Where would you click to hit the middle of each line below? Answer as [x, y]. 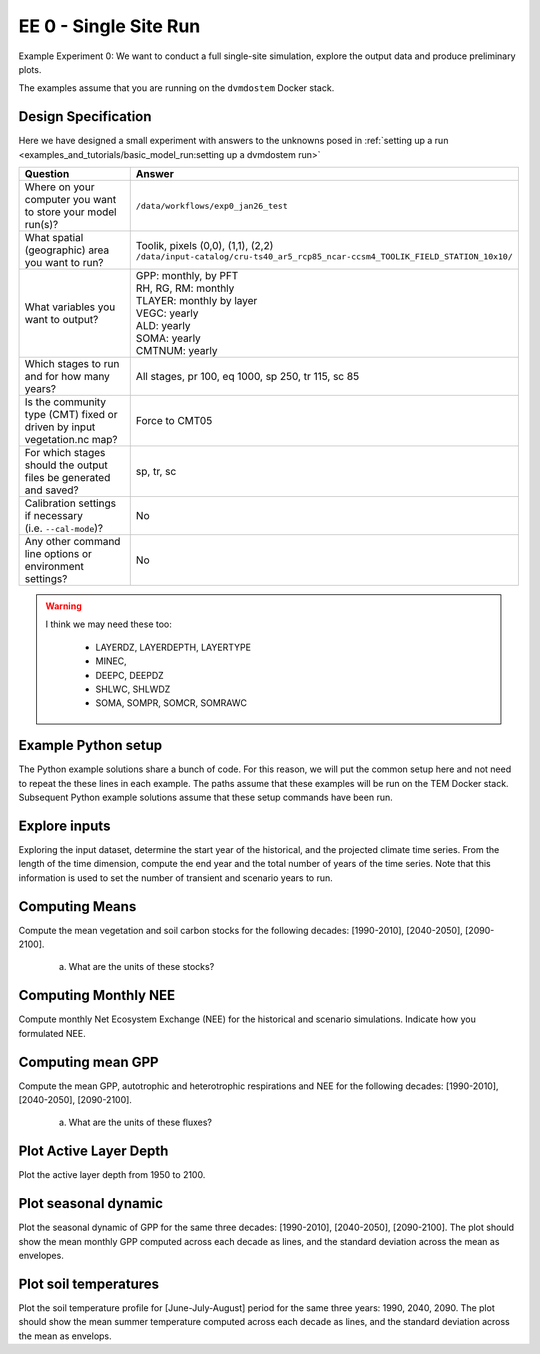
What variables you [70, 307]
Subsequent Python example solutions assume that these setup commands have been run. [206, 797]
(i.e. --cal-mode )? [64, 528]
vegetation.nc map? [71, 440]
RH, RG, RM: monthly [185, 288]
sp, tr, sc [156, 472]
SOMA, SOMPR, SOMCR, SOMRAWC [171, 703]
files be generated [67, 478]
